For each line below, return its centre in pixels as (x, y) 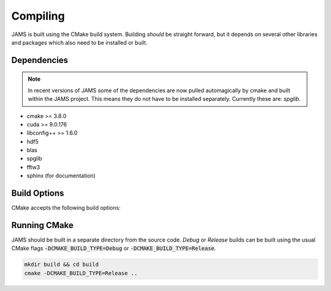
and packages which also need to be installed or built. (79, 42)
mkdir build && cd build (62, 265)
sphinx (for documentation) (61, 176)
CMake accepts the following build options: (66, 208)
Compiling (38, 16)
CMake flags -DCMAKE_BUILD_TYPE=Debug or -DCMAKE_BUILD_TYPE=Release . (114, 248)
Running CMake (42, 225)
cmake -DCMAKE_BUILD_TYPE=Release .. (81, 273)
